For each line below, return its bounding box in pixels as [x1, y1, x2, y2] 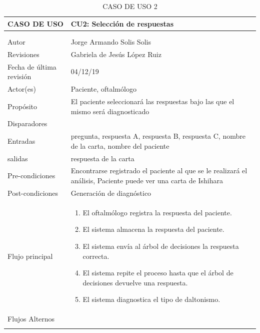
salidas [7, 153, 28, 163]
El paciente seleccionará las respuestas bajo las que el [70, 96, 234, 106]
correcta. [82, 250, 109, 261]
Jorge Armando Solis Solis [70, 36, 151, 47]
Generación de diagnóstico [70, 187, 151, 198]
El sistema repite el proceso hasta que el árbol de [82, 267, 233, 278]
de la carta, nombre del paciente [70, 140, 169, 151]
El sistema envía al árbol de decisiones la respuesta [82, 240, 239, 251]
